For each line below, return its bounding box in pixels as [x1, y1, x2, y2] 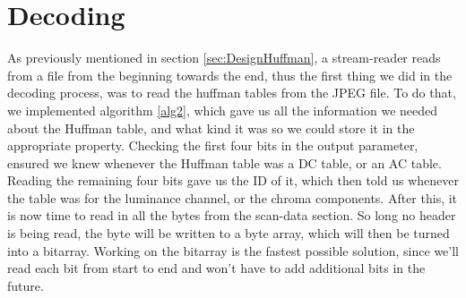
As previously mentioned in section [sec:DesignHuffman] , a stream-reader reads [7, 48, 441, 67]
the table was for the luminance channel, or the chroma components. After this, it [7, 188, 458, 207]
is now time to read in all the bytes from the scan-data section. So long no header [7, 206, 456, 225]
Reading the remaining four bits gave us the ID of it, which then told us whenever [7, 171, 459, 190]
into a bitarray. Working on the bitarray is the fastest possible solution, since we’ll [7, 241, 459, 260]
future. [7, 276, 44, 294]
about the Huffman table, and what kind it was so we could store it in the [7, 118, 415, 137]
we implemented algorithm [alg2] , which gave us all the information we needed [7, 100, 438, 119]
